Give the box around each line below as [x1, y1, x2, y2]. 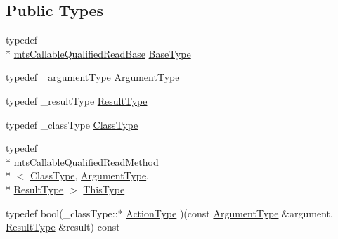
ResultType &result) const [6, 219, 120, 234]
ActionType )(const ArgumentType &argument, [126, 205, 333, 220]
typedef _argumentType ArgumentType [6, 70, 180, 84]
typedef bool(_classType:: [6, 205, 118, 220]
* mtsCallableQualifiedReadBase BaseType [6, 46, 191, 60]
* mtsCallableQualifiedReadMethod [6, 154, 159, 169]
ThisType [83, 181, 125, 196]
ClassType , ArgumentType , [30, 168, 150, 183]
